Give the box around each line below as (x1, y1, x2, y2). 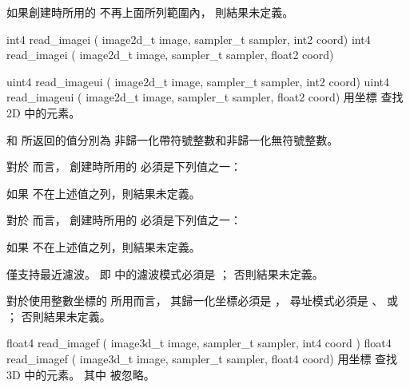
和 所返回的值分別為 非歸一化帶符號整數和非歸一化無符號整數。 (6, 131, 339, 148)
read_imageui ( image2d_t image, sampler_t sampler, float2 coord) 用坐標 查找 (6, 89, 404, 105)
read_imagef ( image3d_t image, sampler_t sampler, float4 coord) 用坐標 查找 (6, 350, 398, 366)
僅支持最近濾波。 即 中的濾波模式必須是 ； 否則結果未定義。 (6, 265, 324, 282)
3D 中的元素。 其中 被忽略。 (6, 366, 155, 382)
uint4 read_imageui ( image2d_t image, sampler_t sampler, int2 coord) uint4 (6, 73, 390, 89)
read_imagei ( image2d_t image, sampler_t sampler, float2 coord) (6, 46, 334, 63)
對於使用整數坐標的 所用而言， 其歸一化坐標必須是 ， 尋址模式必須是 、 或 (6, 292, 398, 309)
